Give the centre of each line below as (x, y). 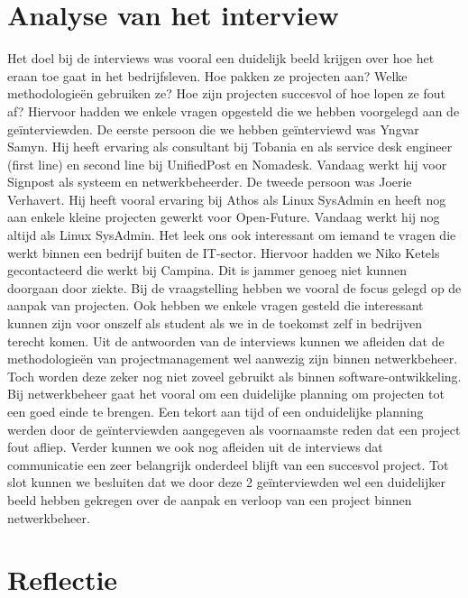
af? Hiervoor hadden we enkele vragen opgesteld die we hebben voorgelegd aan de (234, 110)
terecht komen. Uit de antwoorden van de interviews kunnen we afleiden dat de (226, 340)
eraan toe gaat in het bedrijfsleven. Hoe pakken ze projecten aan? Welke (207, 75)
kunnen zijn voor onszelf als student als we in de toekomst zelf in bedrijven (215, 323)
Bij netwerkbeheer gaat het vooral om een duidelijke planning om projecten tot (226, 394)
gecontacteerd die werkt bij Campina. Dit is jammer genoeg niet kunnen (207, 270)
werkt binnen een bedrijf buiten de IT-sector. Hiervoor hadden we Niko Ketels (224, 252)
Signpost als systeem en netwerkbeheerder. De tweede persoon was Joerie (210, 182)
